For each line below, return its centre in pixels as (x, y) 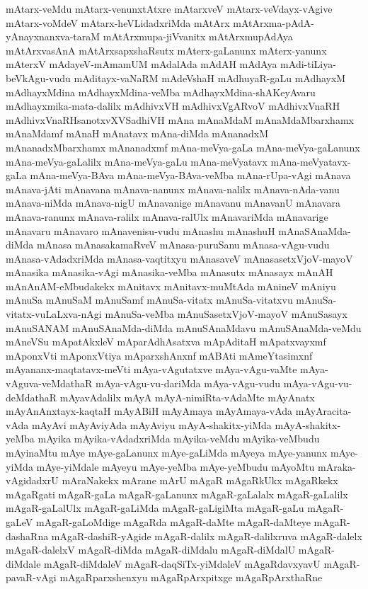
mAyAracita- (323, 411)
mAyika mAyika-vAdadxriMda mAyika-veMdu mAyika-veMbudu (179, 439)
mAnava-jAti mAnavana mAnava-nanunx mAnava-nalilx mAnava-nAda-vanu (173, 189)
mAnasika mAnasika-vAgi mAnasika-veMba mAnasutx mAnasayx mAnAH (169, 272)
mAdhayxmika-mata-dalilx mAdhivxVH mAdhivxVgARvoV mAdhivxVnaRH (173, 106)
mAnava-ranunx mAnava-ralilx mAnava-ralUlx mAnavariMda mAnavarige (167, 216)
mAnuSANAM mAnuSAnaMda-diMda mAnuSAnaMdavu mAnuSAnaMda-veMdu (184, 327)
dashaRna (27, 536)
